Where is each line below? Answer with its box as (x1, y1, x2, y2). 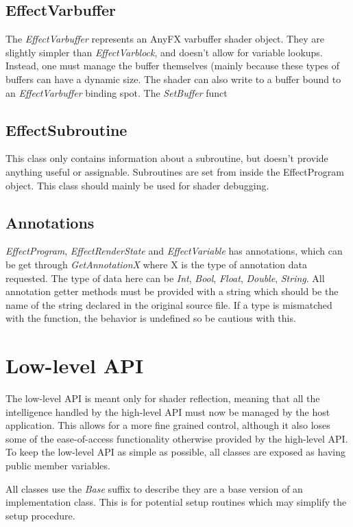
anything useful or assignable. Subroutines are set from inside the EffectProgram (5, 164, 344, 178)
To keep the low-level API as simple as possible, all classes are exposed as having (5, 445, 345, 459)
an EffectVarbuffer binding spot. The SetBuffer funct (5, 85, 228, 99)
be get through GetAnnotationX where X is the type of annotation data (5, 257, 307, 271)
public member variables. (5, 458, 110, 473)
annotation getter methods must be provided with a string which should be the (5, 284, 339, 298)
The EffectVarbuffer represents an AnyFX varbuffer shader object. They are (5, 32, 324, 46)
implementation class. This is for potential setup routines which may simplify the (5, 495, 347, 509)
